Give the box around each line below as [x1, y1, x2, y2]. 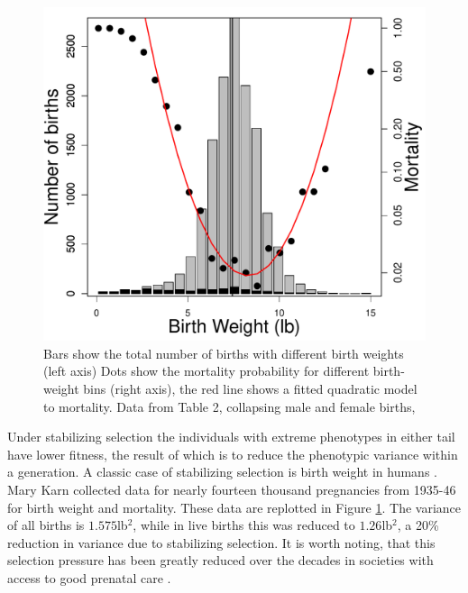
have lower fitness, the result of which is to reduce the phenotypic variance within [7, 444, 458, 463]
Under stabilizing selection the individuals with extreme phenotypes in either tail [7, 427, 455, 446]
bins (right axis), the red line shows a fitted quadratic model [83, 379, 418, 397]
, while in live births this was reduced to [133, 515, 355, 534]
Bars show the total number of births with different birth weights [43, 343, 404, 362]
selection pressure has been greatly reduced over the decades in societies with [7, 551, 434, 570]
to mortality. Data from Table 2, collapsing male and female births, [43, 397, 416, 415]
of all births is [7, 515, 85, 534]
